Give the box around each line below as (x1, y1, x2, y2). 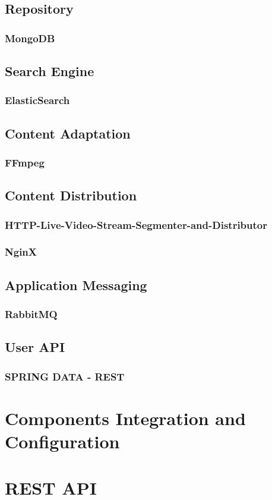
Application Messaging (5, 275, 147, 294)
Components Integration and (5, 405, 246, 430)
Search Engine (5, 62, 94, 80)
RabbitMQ (5, 307, 58, 322)
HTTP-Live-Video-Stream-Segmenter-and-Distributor (5, 217, 267, 232)
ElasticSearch (5, 93, 70, 108)
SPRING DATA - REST (5, 369, 125, 383)
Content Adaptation (5, 124, 131, 142)
